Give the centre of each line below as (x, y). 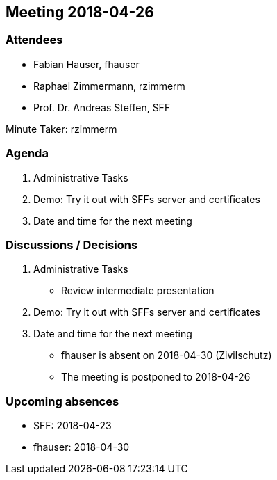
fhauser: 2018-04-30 (82, 447)
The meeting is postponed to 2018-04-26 (156, 377)
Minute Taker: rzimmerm (61, 129)
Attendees (34, 40)
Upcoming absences (62, 401)
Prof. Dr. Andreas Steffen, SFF (102, 107)
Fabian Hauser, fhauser (86, 64)
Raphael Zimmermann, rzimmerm (109, 86)
